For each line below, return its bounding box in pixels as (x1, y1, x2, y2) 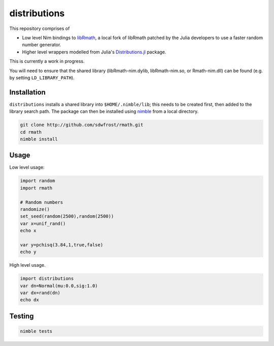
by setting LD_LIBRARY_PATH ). (9, 74, 75, 81)
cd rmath (20, 129, 42, 135)
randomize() (20, 206, 50, 212)
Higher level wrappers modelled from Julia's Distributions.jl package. (22, 49, 166, 55)
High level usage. (9, 262, 46, 268)
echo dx (20, 297, 39, 303)
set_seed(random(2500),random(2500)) (20, 213, 114, 219)
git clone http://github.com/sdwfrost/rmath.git (20, 122, 144, 128)
